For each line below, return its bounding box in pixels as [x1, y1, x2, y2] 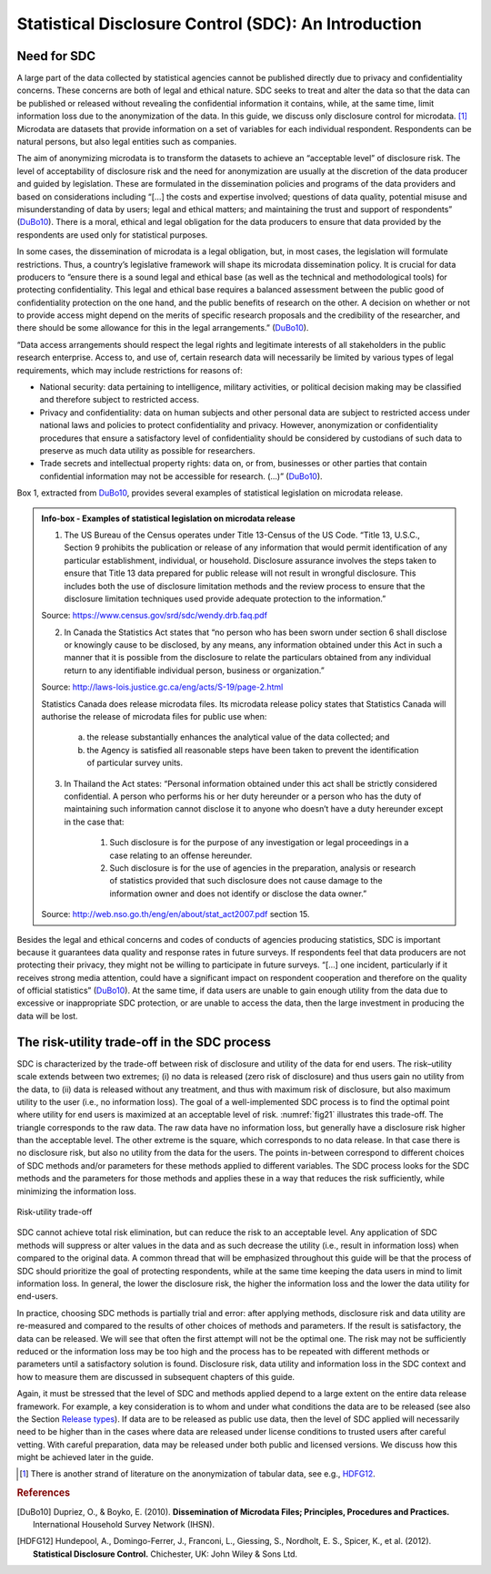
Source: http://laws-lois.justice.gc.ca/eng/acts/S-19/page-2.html [41, 681, 284, 692]
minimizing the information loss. [16, 1185, 136, 1197]
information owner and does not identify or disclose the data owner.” [109, 888, 367, 899]
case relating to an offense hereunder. [109, 850, 253, 861]
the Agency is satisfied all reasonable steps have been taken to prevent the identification [86, 744, 419, 755]
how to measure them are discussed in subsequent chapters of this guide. [16, 1371, 296, 1382]
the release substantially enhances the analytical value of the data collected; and [86, 731, 390, 742]
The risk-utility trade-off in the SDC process [16, 1034, 272, 1049]
